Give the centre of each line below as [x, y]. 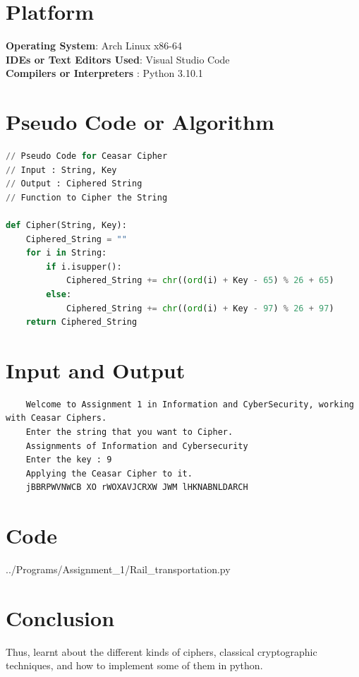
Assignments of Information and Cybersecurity [137, 446]
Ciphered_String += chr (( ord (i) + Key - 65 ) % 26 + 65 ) [200, 281]
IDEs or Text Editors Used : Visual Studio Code [118, 59]
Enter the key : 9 [69, 460]
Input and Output [96, 370]
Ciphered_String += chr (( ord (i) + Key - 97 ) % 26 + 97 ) [200, 308]
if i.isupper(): [84, 266]
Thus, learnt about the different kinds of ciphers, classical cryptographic [162, 651]
